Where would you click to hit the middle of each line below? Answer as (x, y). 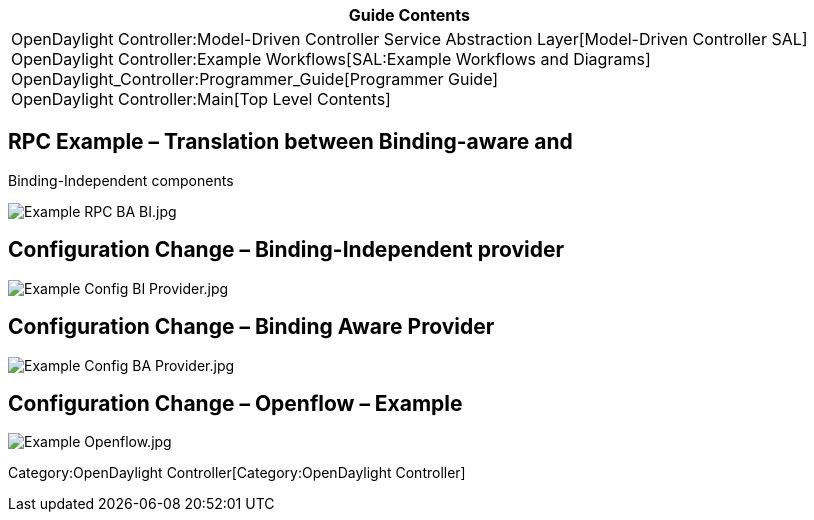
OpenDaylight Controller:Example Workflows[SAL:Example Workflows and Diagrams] (331, 59)
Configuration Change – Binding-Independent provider (286, 250)
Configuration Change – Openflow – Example (235, 403)
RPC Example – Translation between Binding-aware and (290, 142)
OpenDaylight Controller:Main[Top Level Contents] (201, 99)
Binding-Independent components (121, 180)
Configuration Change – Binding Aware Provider (251, 327)
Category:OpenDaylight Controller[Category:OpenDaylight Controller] (237, 473)
